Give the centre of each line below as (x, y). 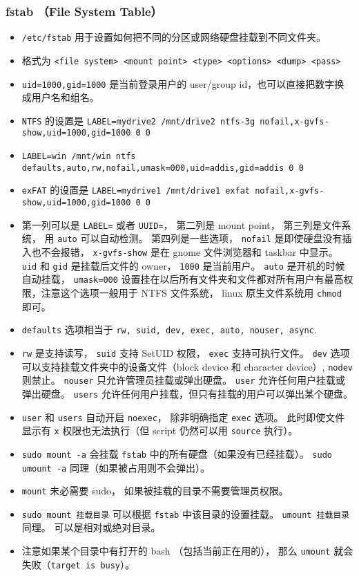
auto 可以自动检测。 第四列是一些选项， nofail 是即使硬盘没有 (200, 238)
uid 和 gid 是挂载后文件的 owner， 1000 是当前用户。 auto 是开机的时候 (183, 265)
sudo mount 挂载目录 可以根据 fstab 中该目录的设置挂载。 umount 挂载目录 (186, 513)
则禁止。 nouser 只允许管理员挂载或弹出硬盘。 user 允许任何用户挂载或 (184, 380)
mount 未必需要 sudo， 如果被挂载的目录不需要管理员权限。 (155, 491)
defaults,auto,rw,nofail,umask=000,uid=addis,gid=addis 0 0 (163, 168)
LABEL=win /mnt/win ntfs (79, 157)
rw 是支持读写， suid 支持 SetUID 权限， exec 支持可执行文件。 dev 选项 (186, 352)
